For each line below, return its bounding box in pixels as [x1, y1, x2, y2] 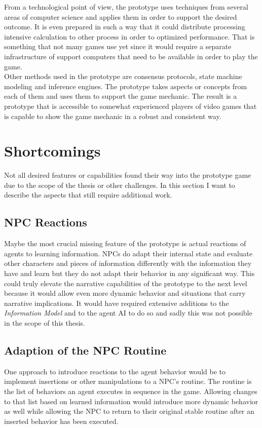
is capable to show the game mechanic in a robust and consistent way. [4, 110, 221, 121]
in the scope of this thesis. [4, 317, 85, 328]
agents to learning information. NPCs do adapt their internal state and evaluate [4, 248, 253, 258]
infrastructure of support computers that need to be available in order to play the [4, 51, 258, 61]
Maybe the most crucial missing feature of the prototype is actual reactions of [4, 238, 246, 249]
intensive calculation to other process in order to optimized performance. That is [4, 31, 255, 42]
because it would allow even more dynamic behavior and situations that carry [4, 288, 246, 298]
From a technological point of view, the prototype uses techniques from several [4, 2, 248, 12]
